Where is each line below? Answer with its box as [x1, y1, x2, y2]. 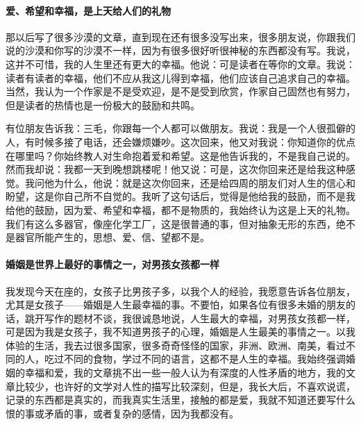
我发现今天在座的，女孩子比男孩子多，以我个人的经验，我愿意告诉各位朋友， [6, 283, 355, 298]
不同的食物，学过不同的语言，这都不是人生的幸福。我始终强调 [63, 351, 346, 366]
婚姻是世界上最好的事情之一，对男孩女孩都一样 [6, 257, 219, 272]
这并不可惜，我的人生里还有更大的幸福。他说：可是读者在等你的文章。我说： [6, 56, 355, 71]
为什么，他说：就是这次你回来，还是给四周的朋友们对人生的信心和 [53, 175, 355, 190]
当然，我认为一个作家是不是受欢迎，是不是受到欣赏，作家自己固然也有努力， [6, 84, 355, 99]
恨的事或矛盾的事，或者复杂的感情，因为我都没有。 [6, 406, 239, 420]
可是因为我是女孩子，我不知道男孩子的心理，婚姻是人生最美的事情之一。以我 [6, 324, 355, 339]
